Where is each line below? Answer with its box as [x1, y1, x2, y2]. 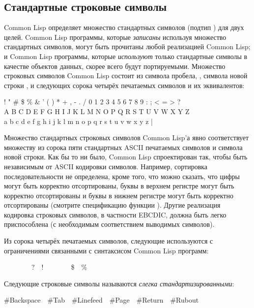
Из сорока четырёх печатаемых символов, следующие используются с [4, 236, 213, 246]
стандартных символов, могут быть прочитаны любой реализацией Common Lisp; [4, 41, 251, 52]
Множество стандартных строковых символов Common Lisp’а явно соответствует [4, 132, 249, 143]
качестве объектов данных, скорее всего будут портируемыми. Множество [4, 61, 226, 71]
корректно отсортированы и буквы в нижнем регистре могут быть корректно [4, 190, 233, 200]
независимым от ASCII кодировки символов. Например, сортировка [4, 161, 208, 171]
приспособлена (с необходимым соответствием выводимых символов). [4, 219, 215, 229]
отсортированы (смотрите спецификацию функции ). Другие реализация [4, 200, 221, 210]
